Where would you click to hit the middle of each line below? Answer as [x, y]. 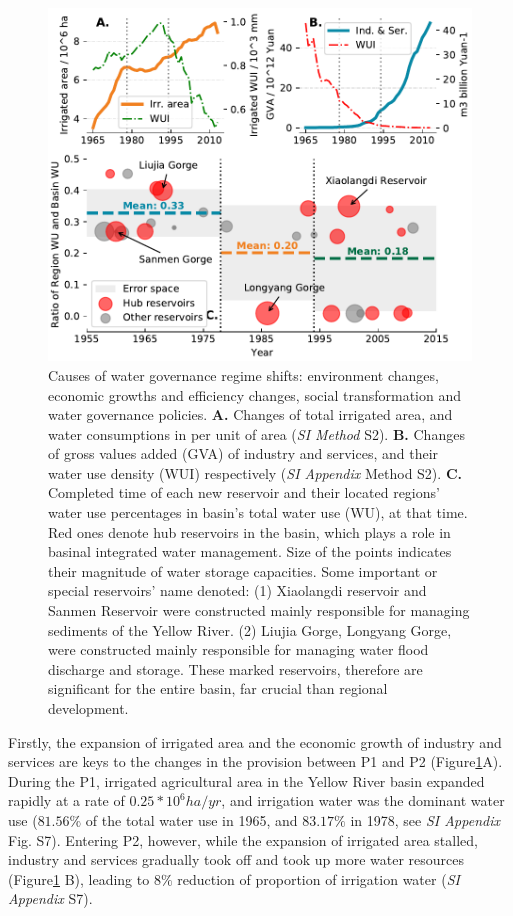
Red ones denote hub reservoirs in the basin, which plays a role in [249, 531]
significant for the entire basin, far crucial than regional [218, 688]
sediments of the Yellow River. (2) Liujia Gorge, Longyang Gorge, [250, 629]
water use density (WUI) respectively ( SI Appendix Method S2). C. [255, 472]
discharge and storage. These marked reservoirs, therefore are [235, 668]
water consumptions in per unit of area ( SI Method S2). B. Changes [256, 433]
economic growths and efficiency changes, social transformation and [255, 394]
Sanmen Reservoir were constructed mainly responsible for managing [259, 610]
